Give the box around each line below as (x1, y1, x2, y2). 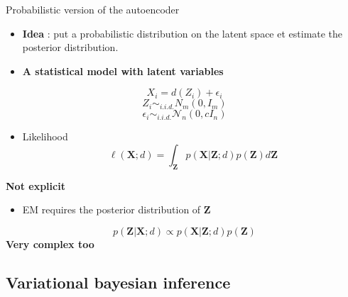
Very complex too (6, 236, 94, 251)
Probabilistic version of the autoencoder (6, 2, 180, 16)
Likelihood (22, 129, 68, 144)
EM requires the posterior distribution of (22, 202, 201, 217)
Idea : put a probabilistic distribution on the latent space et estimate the (22, 26, 343, 40)
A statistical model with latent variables (22, 63, 224, 78)
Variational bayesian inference (6, 271, 231, 293)
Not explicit (6, 178, 65, 193)
